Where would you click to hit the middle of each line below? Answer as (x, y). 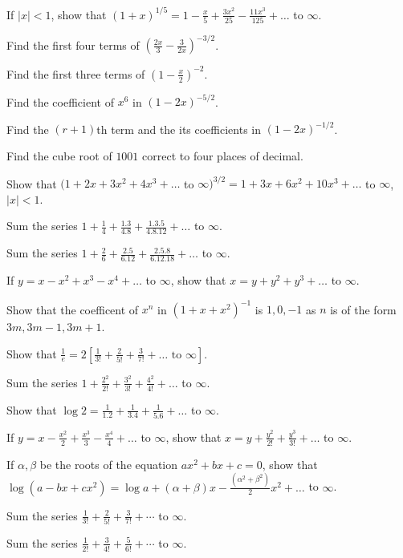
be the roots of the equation (109, 464)
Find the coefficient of (60, 101)
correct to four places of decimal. (223, 156)
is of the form (363, 309)
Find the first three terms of (76, 73)
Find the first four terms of (73, 44)
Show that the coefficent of (73, 309)
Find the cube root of (59, 156)
